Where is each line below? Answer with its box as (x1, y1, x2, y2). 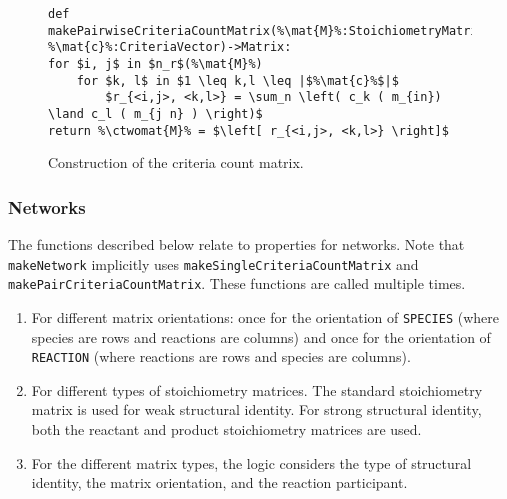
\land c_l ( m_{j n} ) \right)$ (48, 106, 263, 121)
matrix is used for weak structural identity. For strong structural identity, (31, 399, 482, 420)
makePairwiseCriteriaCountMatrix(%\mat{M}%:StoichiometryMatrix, (48, 23, 492, 38)
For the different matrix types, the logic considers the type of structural (31, 452, 472, 473)
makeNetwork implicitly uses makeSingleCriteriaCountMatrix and (8, 253, 419, 274)
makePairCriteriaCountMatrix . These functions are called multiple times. (8, 273, 466, 294)
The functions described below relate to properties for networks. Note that (8, 234, 465, 255)
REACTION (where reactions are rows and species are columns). (31, 346, 411, 367)
